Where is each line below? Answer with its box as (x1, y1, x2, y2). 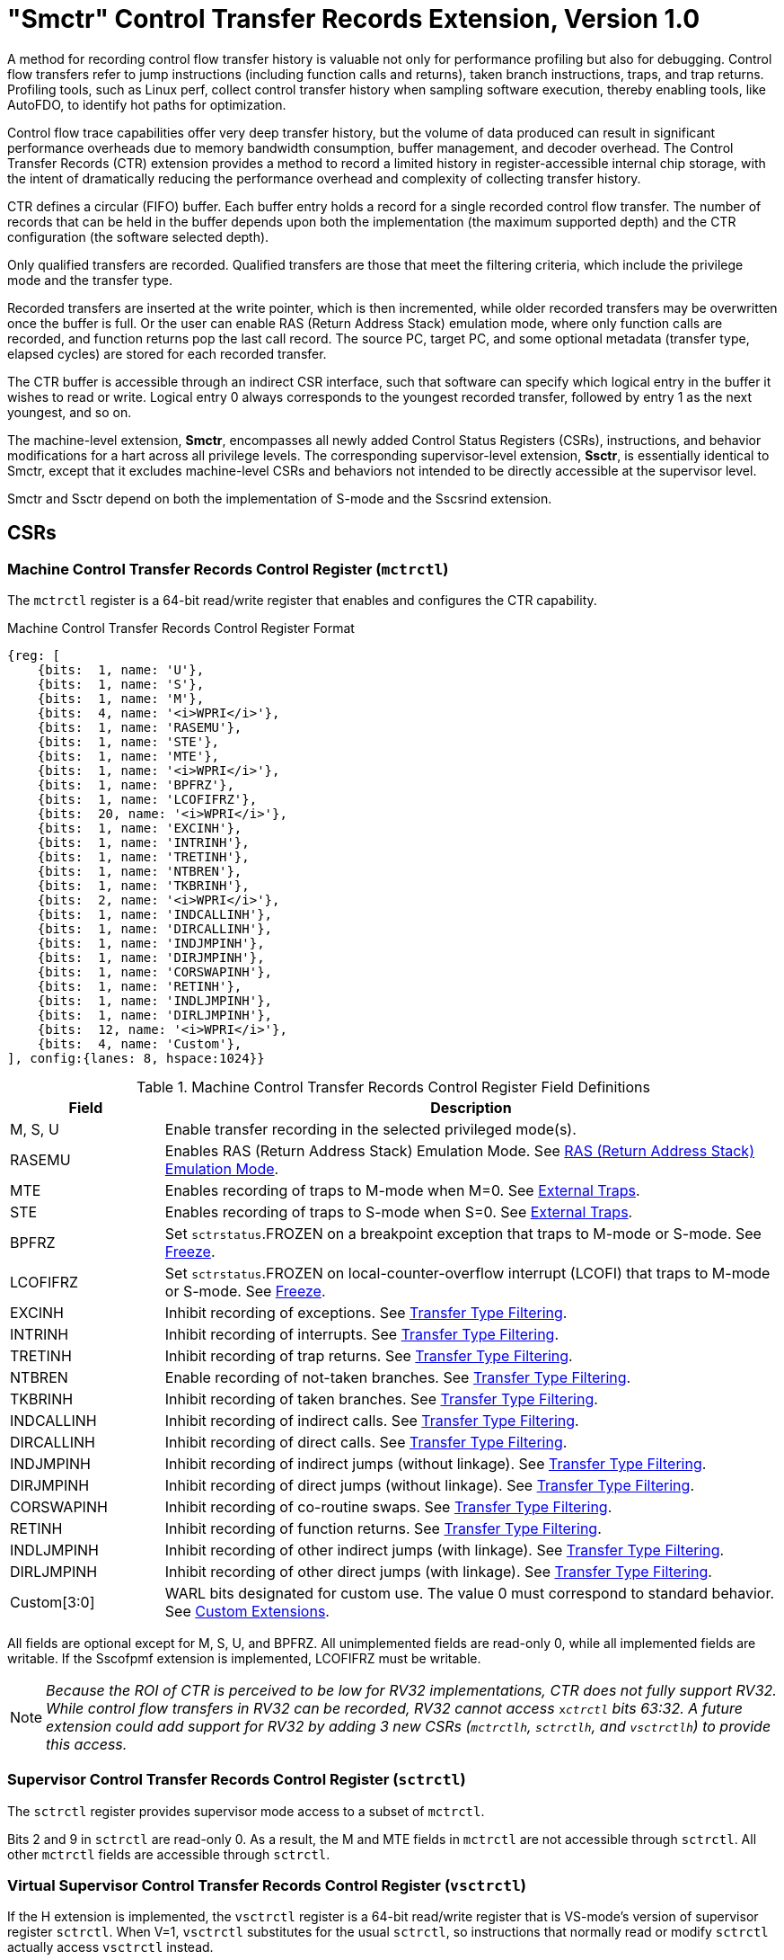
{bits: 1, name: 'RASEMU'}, (37, 719, 242, 735)
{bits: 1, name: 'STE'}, (37, 734, 220, 749)
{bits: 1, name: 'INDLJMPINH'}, (37, 993, 273, 1008)
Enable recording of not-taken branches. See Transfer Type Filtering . (164, 1368, 631, 1386)
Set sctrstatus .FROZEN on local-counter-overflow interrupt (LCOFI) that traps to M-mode (164, 1263, 771, 1282)
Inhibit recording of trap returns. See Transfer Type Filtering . (164, 1346, 573, 1365)
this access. (46, 1734, 128, 1753)
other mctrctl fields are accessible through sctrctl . (7, 1846, 330, 1862)
